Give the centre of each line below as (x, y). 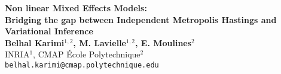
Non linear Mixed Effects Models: (76, 8)
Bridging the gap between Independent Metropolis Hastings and (141, 19)
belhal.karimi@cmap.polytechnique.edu (82, 65)
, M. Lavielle (100, 42)
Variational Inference (49, 31)
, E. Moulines (163, 42)
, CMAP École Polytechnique (87, 54)
